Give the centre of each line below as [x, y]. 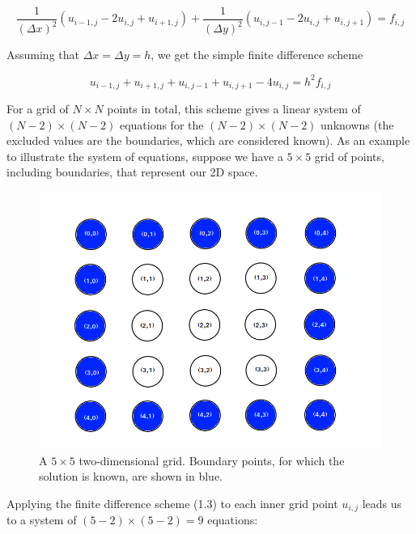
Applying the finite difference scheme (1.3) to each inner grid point [172, 503]
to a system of [42, 520]
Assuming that [43, 55]
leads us [382, 503]
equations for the [161, 124]
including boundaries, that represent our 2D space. [132, 172]
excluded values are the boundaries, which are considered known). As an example [208, 140]
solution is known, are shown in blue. [131, 476]
